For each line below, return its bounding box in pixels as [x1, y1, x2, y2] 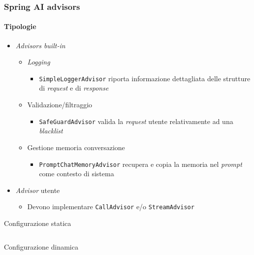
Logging [27, 57, 50, 67]
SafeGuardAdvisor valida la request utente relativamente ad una [39, 116, 233, 126]
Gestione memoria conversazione [27, 142, 125, 152]
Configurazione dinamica [4, 241, 78, 252]
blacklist [39, 126, 63, 136]
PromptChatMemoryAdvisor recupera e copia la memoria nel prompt [39, 159, 242, 169]
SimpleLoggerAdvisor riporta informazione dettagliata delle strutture [39, 73, 251, 83]
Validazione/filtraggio [27, 99, 93, 110]
